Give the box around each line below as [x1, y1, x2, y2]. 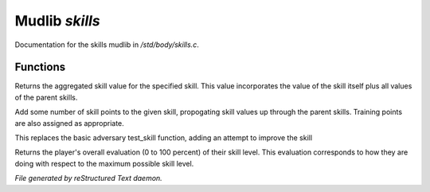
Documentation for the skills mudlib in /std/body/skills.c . [14, 40, 199, 49]
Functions [14, 61, 66, 74]
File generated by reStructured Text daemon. [14, 174, 162, 183]
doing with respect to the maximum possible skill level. [14, 159, 194, 168]
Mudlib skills [14, 12, 100, 29]
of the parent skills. [14, 92, 78, 102]
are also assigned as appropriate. [14, 118, 125, 127]
